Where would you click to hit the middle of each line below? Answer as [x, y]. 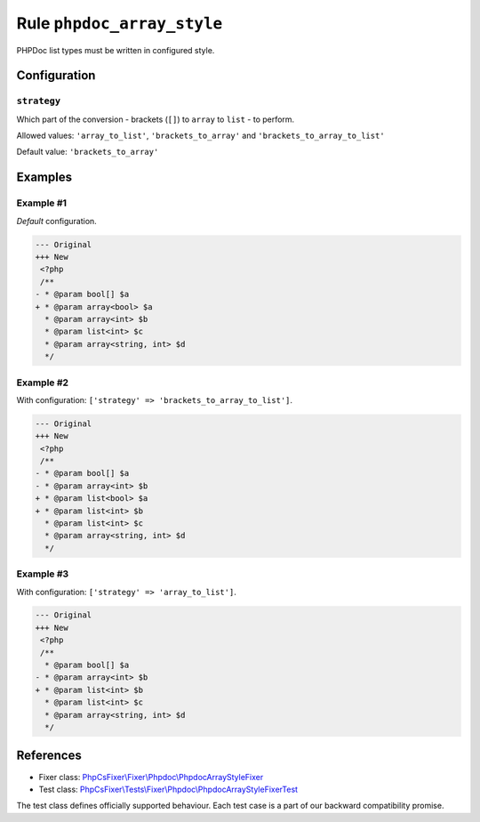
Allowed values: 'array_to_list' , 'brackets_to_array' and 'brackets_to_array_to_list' [201, 136]
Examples [44, 177]
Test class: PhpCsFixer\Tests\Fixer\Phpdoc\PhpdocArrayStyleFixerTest [168, 789]
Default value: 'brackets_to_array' [88, 152]
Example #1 [41, 203]
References [49, 756]
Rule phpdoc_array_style [120, 23]
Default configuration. [56, 221]
